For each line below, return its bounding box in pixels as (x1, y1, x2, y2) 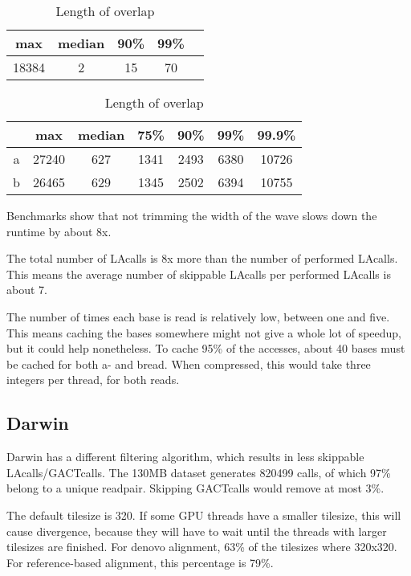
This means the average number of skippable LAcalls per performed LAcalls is (6, 265, 391, 282)
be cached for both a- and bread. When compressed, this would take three (6, 355, 371, 372)
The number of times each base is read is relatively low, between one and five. (6, 308, 390, 325)
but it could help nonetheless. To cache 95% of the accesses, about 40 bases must (6, 340, 405, 357)
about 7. (6, 281, 47, 298)
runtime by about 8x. (6, 223, 112, 239)
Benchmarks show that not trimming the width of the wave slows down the (6, 207, 377, 223)
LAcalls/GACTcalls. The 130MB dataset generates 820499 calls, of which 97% (6, 464, 391, 480)
